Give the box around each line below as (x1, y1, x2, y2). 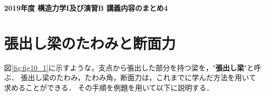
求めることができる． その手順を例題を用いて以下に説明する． (4, 82, 213, 92)
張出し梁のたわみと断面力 (4, 32, 176, 53)
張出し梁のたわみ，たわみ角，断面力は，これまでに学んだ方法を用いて (20, 72, 256, 83)
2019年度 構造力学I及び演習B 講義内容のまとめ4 (4, 3, 168, 13)
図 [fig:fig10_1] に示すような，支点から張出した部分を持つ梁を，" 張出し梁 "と (4, 62, 254, 73)
